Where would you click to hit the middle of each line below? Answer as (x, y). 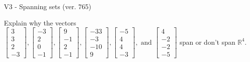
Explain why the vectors (40, 22)
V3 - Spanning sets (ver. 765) (48, 6)
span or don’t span (207, 42)
